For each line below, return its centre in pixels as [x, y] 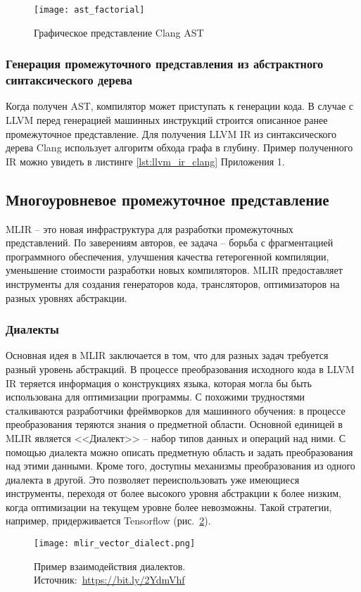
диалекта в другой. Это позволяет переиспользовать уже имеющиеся [153, 479]
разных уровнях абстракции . [66, 297]
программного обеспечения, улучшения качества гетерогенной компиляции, [167, 256]
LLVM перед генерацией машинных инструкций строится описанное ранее [167, 119]
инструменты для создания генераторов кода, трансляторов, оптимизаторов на [173, 283]
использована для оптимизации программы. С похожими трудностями [156, 397]
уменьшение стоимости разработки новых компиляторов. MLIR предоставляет [174, 270]
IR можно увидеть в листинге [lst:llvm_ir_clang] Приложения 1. [145, 161]
